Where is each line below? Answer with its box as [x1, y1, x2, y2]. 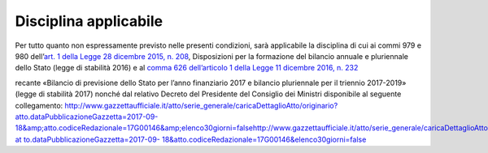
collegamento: [15, 100, 63, 110]
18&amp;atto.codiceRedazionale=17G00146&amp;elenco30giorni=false [15, 123, 254, 133]
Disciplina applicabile [15, 12, 163, 30]
